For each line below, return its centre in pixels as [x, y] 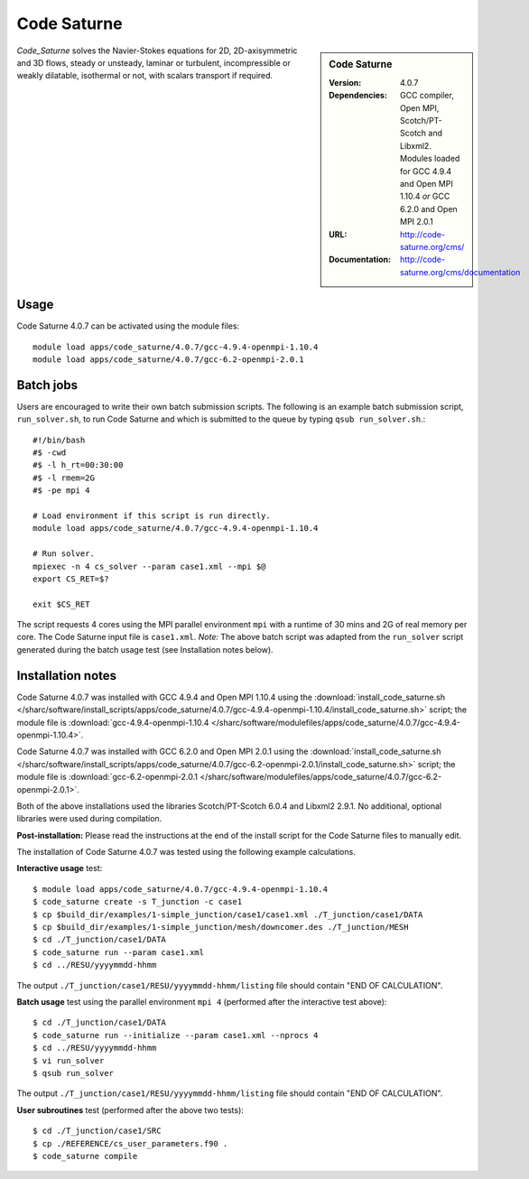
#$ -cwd [50, 453]
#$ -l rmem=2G [64, 478]
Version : [345, 82]
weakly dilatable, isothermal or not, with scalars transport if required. [145, 76]
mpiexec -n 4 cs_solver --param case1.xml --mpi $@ [149, 566]
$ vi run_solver [69, 1060]
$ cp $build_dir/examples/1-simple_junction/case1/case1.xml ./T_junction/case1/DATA [228, 914]
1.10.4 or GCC [425, 196]
